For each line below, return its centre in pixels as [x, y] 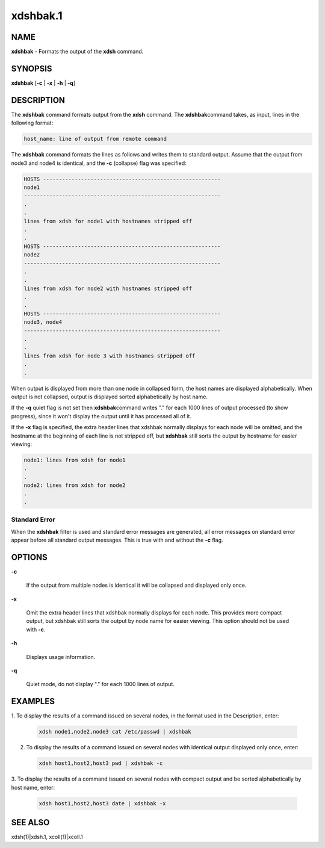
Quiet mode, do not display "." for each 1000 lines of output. [100, 684]
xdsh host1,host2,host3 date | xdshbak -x [102, 803]
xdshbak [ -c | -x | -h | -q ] [43, 83]
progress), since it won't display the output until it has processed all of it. [101, 416]
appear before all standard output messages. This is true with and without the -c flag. [117, 540]
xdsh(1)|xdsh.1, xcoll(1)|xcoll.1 [47, 837]
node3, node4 [43, 322]
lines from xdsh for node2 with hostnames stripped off [108, 288]
